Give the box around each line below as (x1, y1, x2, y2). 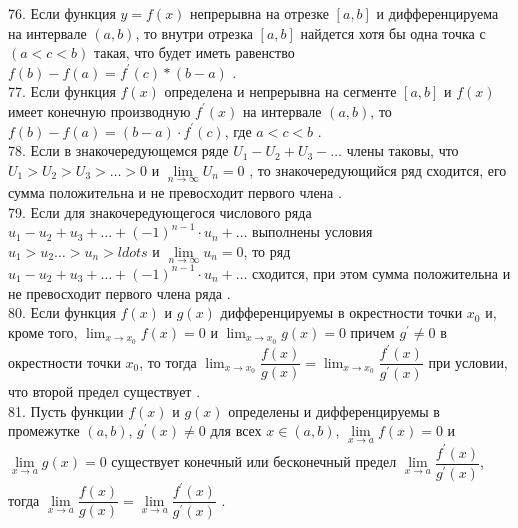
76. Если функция (8, 3, 116, 23)
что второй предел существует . (8, 381, 201, 402)
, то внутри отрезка (135, 22, 253, 43)
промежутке (8, 420, 80, 441)
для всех (210, 420, 262, 441)
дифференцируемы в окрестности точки (220, 302, 463, 323)
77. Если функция (8, 81, 116, 102)
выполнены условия (252, 221, 373, 242)
